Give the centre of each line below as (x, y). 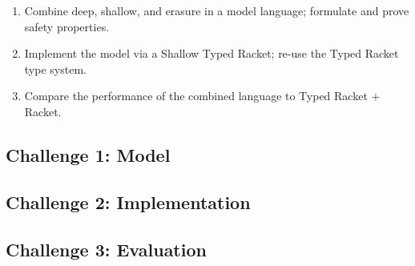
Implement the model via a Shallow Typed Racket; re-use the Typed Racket (212, 53)
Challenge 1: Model (88, 154)
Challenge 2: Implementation (128, 202)
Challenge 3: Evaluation (106, 249)
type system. (55, 69)
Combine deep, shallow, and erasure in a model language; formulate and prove (217, 10)
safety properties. (67, 26)
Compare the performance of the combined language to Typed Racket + (202, 96)
